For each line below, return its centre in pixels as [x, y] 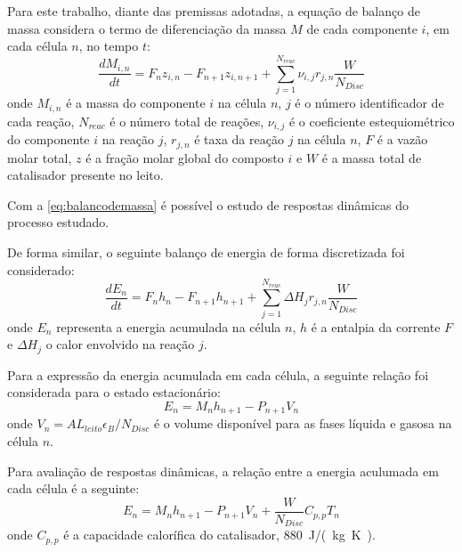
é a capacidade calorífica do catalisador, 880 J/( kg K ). [219, 535]
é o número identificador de [369, 103]
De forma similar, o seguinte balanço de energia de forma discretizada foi [206, 252]
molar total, [40, 157]
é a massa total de [372, 157]
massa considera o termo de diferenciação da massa [147, 28]
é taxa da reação [239, 139]
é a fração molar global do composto [185, 157]
